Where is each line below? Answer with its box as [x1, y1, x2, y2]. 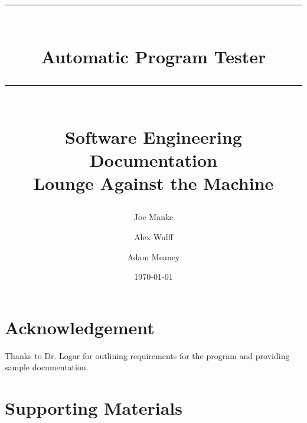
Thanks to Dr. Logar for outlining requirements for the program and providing [5, 349, 290, 361]
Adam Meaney [127, 250, 180, 263]
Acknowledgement [5, 315, 155, 339]
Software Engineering [65, 124, 242, 148]
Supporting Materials [5, 396, 183, 419]
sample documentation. [5, 361, 89, 373]
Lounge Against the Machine [33, 171, 274, 195]
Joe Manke [133, 211, 174, 223]
